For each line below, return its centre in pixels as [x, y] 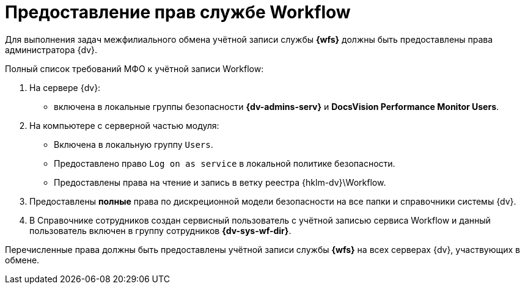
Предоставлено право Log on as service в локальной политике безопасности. [225, 163]
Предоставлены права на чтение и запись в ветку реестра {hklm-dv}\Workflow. [220, 182]
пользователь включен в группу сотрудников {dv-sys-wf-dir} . [160, 230]
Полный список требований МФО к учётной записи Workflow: [134, 68]
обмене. [22, 260]
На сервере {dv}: [65, 87]
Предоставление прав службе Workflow [178, 12]
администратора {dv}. [51, 49]
